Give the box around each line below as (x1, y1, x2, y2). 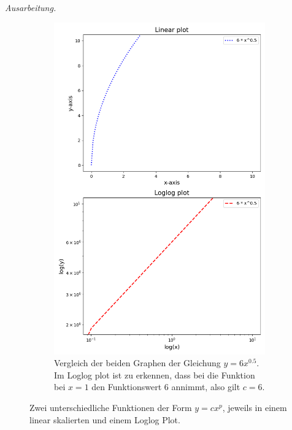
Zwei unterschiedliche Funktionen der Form (29, 401, 192, 414)
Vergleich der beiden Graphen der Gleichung (54, 356, 221, 369)
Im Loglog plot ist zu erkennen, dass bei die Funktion (54, 368, 255, 381)
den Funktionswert (91, 380, 162, 393)
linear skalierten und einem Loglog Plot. (29, 413, 180, 426)
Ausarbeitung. (5, 1, 56, 13)
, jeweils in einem (222, 401, 287, 414)
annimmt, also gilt (171, 380, 240, 393)
